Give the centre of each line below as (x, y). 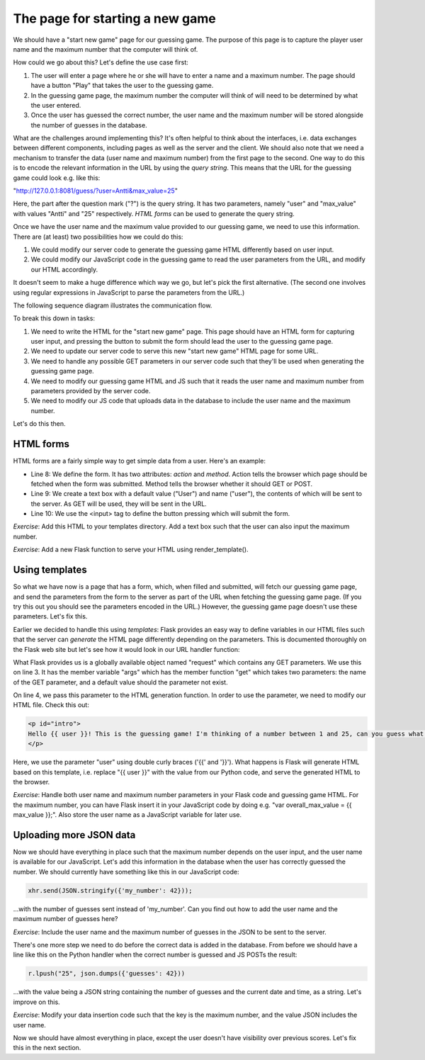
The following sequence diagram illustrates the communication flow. (113, 305)
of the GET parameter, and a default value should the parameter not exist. (120, 682)
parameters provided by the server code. (91, 391)
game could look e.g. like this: (57, 178)
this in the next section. (47, 1048)
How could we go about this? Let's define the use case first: (101, 62)
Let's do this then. (39, 424)
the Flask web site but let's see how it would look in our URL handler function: (126, 649)
